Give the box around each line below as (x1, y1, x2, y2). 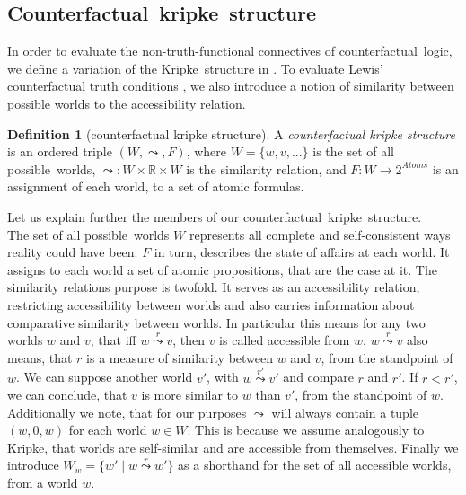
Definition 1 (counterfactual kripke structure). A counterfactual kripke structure (7, 124, 455, 143)
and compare (283, 367, 354, 386)
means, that (7, 348, 73, 367)
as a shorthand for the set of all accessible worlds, (178, 455, 452, 474)
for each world (68, 420, 147, 439)
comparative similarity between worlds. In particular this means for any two (7, 313, 426, 331)
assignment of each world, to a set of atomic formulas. (7, 177, 304, 196)
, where (186, 142, 227, 161)
